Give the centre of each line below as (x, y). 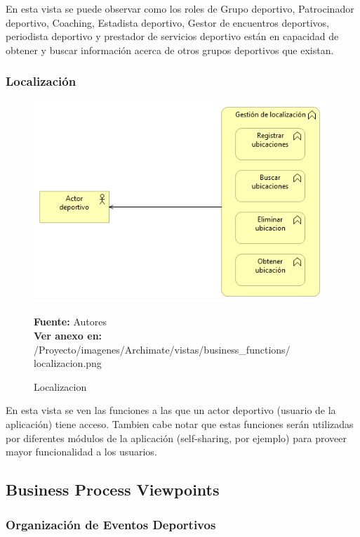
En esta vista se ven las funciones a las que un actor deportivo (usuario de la (171, 410)
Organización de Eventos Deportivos (111, 524)
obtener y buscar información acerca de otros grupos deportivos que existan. (170, 50)
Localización (41, 81)
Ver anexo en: (68, 336)
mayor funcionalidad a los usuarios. (81, 452)
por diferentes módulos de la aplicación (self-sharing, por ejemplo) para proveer (176, 438)
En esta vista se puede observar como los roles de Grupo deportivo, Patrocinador (180, 8)
